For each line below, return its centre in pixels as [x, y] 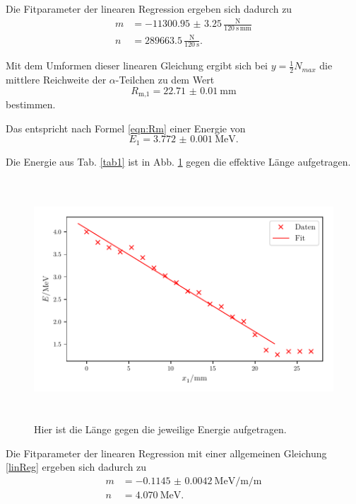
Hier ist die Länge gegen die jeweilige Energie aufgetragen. [160, 429]
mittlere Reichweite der [56, 80]
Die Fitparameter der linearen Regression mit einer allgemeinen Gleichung [166, 453]
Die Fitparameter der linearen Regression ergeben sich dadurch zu [149, 8]
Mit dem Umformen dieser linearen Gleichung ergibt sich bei [137, 65]
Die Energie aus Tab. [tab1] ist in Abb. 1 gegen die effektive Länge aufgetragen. [178, 161]
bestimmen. [31, 104]
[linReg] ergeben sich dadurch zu [76, 467]
